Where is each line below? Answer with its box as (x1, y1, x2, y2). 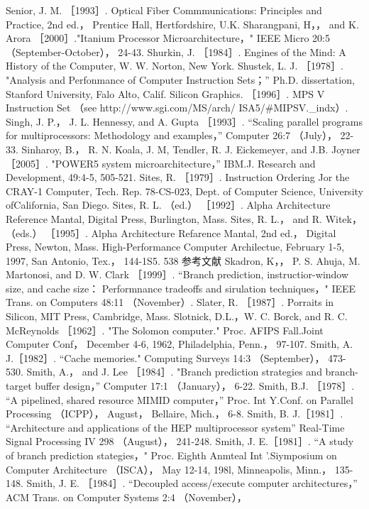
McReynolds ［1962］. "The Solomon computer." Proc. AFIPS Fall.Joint (6, 322, 324, 337)
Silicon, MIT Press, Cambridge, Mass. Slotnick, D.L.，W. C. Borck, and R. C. (6, 309, 348, 324)
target (6, 378, 32, 393)
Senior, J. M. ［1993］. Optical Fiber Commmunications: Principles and (6, 3, 322, 17)
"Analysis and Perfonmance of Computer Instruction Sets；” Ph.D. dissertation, (6, 72, 355, 87)
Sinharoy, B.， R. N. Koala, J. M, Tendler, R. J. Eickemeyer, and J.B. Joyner (21, 141, 360, 156)
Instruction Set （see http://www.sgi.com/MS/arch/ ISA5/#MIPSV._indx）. (6, 100, 348, 115)
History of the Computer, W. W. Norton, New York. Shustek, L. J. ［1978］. (6, 58, 343, 73)
